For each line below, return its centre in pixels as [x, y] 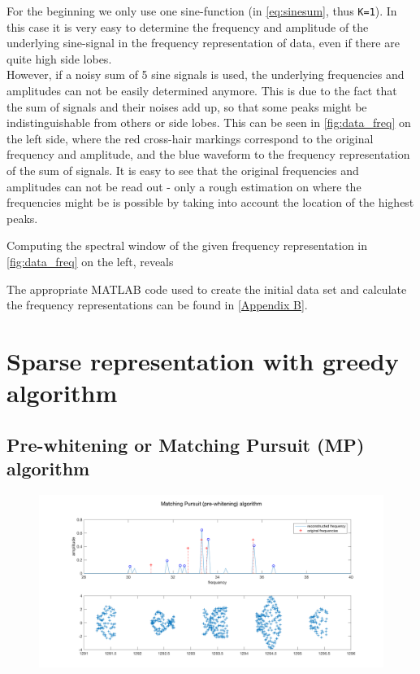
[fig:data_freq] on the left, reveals [90, 261]
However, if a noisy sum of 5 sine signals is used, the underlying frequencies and [206, 74]
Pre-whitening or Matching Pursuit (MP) [186, 444]
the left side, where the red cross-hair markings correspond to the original [190, 138]
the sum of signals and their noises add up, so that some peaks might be [187, 106]
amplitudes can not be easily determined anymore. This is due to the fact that [202, 91]
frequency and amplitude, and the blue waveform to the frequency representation [208, 154]
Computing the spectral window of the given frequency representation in [187, 245]
